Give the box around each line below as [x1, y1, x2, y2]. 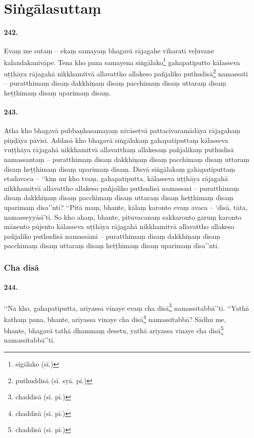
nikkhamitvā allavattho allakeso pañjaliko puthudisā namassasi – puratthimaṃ [4, 183, 239, 193]
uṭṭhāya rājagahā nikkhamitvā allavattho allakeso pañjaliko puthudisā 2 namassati [4, 67, 248, 78]
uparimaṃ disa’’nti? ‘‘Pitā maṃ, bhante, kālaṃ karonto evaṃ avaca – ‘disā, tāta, [4, 202, 248, 212]
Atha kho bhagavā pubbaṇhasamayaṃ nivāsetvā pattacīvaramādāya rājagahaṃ [4, 125, 241, 136]
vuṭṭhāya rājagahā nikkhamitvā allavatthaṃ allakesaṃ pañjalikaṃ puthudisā [4, 144, 234, 155]
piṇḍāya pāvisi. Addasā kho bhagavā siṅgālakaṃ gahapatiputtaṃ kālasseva [4, 135, 228, 145]
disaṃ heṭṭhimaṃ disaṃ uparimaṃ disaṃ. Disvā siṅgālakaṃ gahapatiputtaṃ [4, 163, 235, 174]
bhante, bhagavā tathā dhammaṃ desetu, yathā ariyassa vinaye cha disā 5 [4, 324, 224, 335]
